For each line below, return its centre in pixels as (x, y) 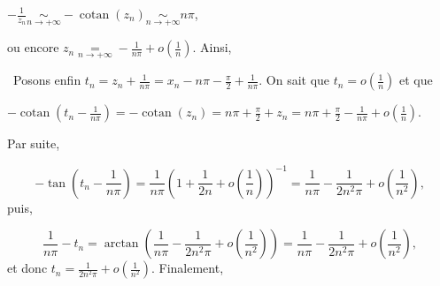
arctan (121, 244)
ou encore (33, 47)
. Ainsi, (212, 47)
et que (416, 80)
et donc (27, 268)
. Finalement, (187, 268)
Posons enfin (47, 80)
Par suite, (34, 143)
